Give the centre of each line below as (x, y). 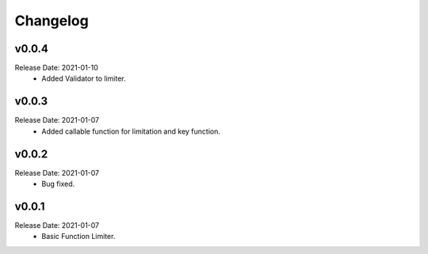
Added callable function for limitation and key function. (131, 131)
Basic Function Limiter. (78, 237)
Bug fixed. (58, 184)
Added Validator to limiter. (84, 78)
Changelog (52, 21)
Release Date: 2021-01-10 (57, 68)
